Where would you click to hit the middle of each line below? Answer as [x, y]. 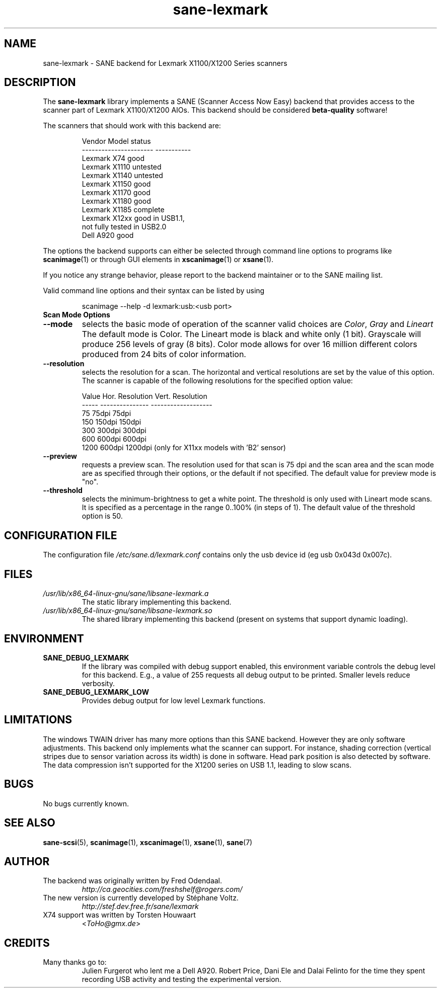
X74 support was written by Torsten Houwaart [119, 915]
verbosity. [98, 683]
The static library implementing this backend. [157, 602]
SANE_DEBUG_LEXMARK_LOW [96, 692]
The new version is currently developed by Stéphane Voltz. [141, 898]
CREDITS [27, 943]
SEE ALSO [30, 823]
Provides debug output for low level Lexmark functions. [174, 700]
